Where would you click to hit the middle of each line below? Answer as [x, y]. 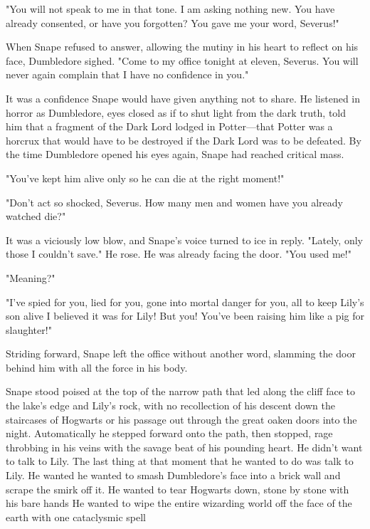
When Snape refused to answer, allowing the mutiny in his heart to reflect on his [182, 47]
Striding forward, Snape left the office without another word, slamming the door [181, 353]
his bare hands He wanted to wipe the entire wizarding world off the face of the [179, 503]
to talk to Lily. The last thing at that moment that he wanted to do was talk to [180, 461]
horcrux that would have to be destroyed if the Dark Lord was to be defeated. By [184, 140]
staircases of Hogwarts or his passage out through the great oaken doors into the [181, 419]
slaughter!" [29, 329]
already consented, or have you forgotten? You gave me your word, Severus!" [173, 22]
